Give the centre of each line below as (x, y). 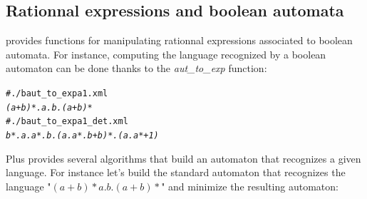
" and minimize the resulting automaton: (250, 186)
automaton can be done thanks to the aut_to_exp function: (136, 68)
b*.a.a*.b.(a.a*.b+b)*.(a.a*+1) (82, 135)
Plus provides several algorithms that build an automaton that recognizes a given (183, 158)
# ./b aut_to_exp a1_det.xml (67, 122)
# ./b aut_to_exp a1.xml (57, 93)
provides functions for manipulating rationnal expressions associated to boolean (179, 40)
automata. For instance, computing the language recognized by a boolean (166, 54)
